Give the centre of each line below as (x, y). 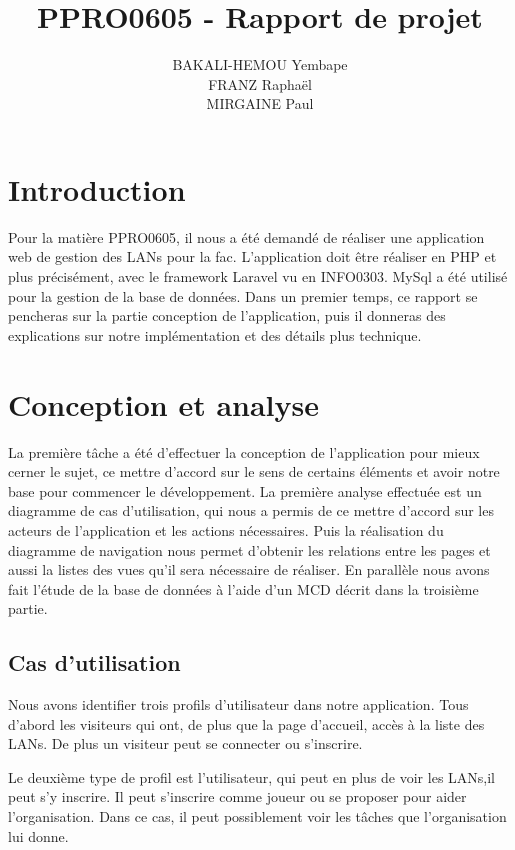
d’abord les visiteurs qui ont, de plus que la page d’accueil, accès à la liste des (246, 723)
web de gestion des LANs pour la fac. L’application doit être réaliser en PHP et (252, 256)
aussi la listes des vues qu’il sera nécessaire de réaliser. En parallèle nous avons (249, 569)
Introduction (97, 188)
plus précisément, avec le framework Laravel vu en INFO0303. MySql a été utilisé (258, 276)
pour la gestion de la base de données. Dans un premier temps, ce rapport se (243, 295)
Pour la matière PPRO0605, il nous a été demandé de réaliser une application (246, 236)
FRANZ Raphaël (260, 83)
